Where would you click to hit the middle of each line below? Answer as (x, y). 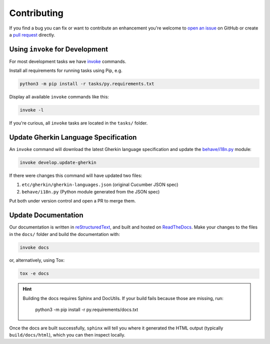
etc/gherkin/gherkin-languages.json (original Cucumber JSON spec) (100, 184)
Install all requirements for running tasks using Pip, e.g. (66, 70)
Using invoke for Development (59, 49)
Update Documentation (46, 215)
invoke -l (32, 110)
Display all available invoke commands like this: (59, 97)
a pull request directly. (32, 34)
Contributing (36, 13)
